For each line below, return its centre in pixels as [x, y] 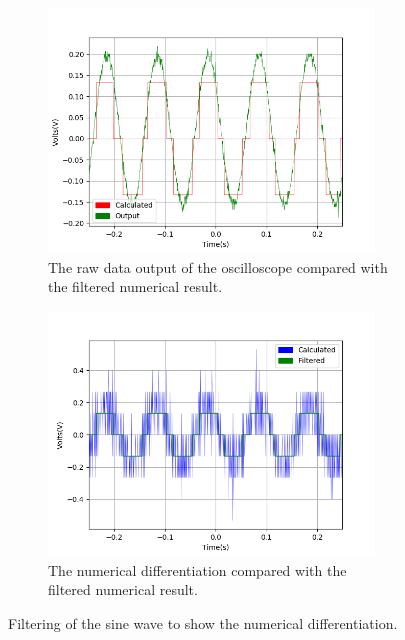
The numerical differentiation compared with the [197, 569]
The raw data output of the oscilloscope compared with [218, 266]
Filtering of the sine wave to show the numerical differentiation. [203, 622]
